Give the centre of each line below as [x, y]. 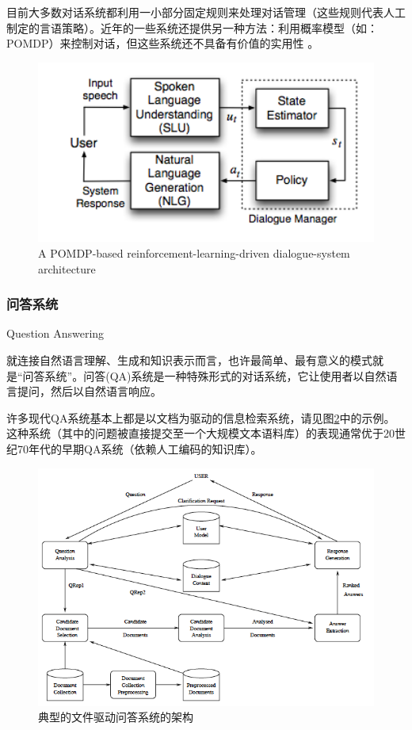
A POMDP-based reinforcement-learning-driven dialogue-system [194, 252]
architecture [67, 268]
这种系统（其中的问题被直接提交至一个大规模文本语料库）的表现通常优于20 [200, 433]
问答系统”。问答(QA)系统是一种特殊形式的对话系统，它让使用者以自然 [204, 375]
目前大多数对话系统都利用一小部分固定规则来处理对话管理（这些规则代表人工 [206, 12]
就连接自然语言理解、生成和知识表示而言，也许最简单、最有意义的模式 [189, 359]
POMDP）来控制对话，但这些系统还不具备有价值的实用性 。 [163, 43]
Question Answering [55, 333]
